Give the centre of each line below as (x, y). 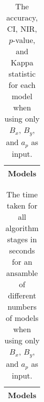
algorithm (22, 228)
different (22, 295)
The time (22, 194)
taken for (22, 205)
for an (22, 261)
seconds (22, 250)
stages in (22, 239)
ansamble (22, 273)
